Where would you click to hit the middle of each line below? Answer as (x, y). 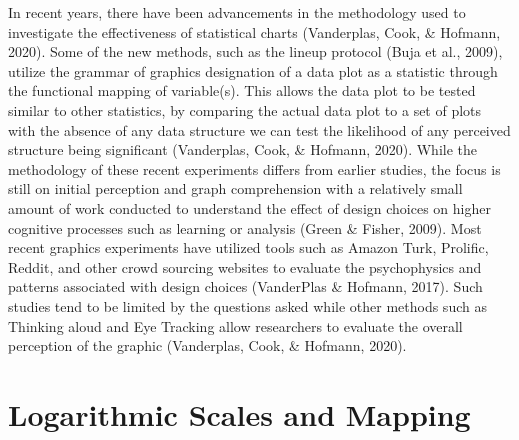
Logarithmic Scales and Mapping (239, 413)
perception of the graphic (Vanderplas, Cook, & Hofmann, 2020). (207, 345)
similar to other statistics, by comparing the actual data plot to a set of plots (245, 109)
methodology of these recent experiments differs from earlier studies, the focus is (254, 168)
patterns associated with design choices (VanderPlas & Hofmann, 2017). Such (245, 286)
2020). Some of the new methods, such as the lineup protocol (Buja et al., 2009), (255, 51)
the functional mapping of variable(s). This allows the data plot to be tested (242, 90)
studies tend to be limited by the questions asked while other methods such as (247, 305)
